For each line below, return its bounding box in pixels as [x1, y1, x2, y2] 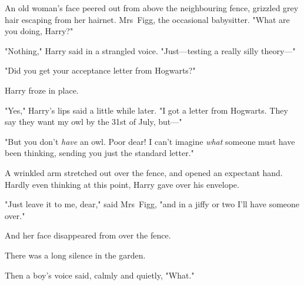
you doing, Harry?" [5, 25, 74, 37]
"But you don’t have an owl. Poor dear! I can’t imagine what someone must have [5, 135, 295, 147]
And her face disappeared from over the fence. [5, 229, 171, 241]
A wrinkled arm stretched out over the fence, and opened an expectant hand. [5, 166, 283, 178]
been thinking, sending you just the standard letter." [5, 147, 194, 159]
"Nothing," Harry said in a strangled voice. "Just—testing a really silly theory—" [5, 44, 296, 57]
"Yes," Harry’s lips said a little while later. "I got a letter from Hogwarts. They [5, 104, 288, 116]
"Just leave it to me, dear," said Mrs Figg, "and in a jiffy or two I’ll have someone [5, 198, 300, 210]
